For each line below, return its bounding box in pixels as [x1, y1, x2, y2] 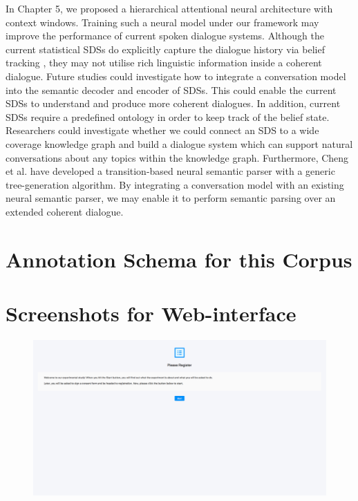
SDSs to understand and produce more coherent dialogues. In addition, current [6, 96, 341, 111]
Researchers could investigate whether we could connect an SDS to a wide [6, 123, 319, 138]
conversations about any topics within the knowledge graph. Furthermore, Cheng [6, 150, 349, 164]
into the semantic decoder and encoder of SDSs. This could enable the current [6, 82, 337, 97]
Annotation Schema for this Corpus [6, 245, 352, 273]
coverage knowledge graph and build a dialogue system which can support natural [6, 136, 353, 151]
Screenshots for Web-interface [6, 299, 296, 328]
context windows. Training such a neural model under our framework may [6, 15, 319, 29]
